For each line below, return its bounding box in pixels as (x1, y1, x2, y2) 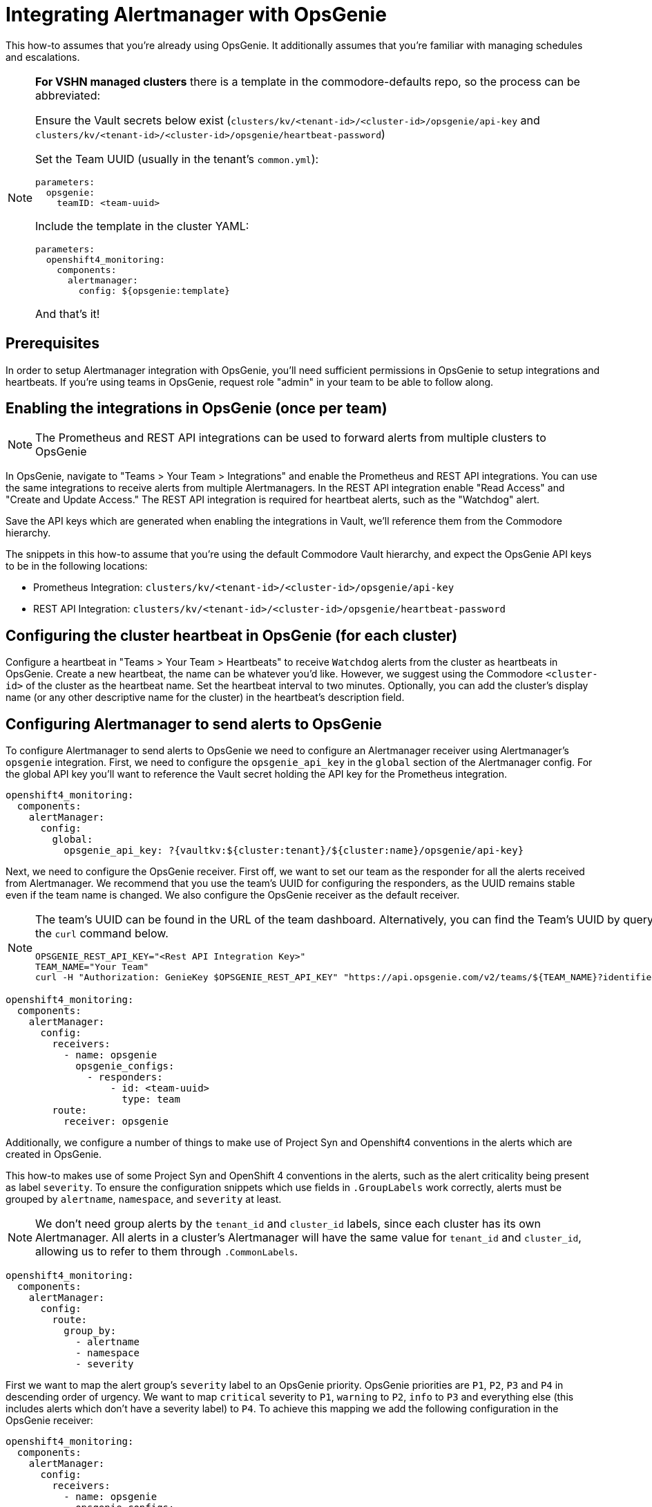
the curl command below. (35, 926, 169, 941)
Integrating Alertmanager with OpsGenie (6, 3, 387, 26)
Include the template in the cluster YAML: (35, 218, 249, 233)
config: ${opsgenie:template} (78, 285, 230, 296)
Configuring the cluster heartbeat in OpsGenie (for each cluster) (6, 626, 458, 644)
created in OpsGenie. (6, 1148, 102, 1161)
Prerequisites (6, 335, 99, 353)
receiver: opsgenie (64, 1116, 169, 1127)
